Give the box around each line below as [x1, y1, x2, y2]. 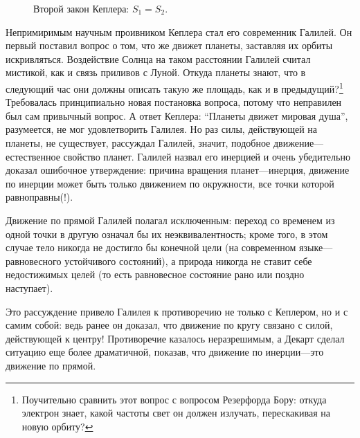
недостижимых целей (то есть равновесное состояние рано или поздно [6, 267, 305, 282]
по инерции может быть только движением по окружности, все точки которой [6, 176, 334, 190]
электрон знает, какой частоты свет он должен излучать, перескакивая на [21, 405, 331, 420]
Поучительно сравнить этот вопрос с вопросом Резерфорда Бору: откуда [21, 392, 327, 406]
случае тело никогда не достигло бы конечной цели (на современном [6, 240, 296, 255]
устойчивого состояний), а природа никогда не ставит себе [64, 253, 312, 268]
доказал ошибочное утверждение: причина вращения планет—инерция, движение [6, 163, 350, 177]
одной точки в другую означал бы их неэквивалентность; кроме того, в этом [6, 226, 328, 241]
